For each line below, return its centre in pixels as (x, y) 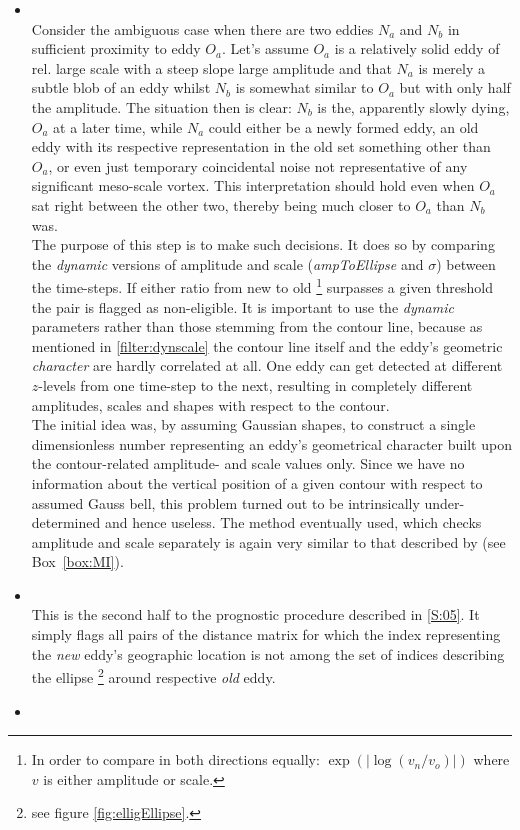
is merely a (451, 67)
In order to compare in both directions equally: (175, 759)
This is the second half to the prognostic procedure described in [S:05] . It (255, 614)
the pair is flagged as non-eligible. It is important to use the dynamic (242, 306)
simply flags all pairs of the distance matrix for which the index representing (266, 634)
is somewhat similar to (304, 87)
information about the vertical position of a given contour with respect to (257, 482)
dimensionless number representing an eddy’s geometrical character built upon (271, 443)
